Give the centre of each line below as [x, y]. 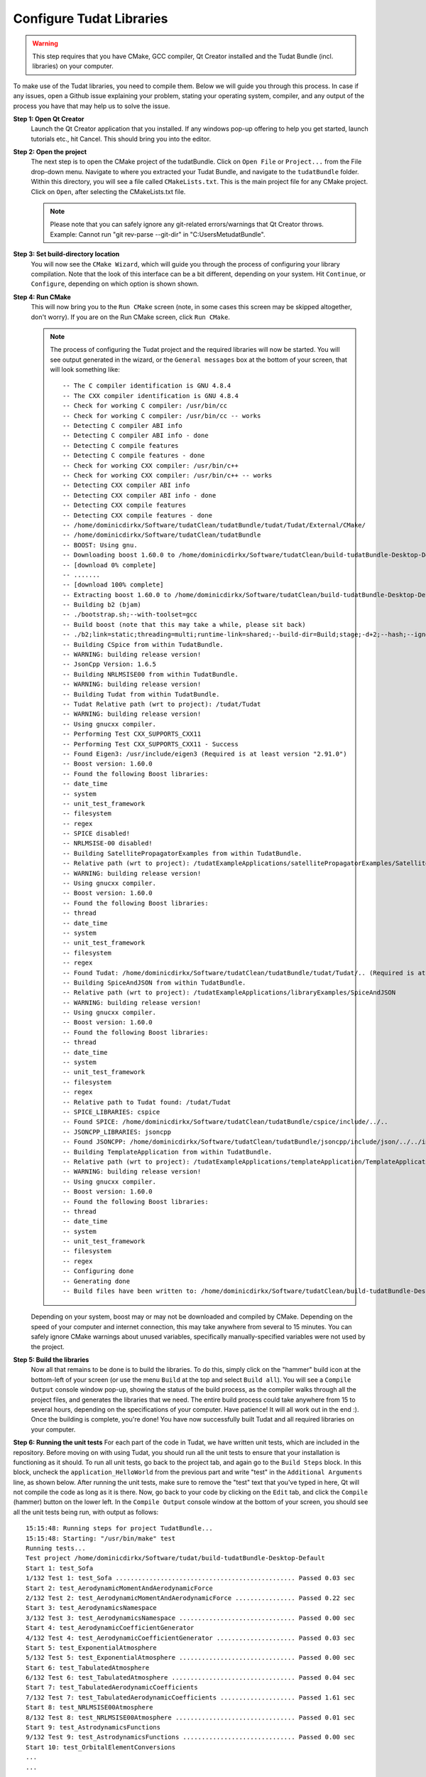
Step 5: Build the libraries [51, 1359]
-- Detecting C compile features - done [134, 456]
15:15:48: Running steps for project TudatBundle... [119, 1529]
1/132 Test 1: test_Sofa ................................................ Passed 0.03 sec [190, 1578]
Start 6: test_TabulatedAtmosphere [88, 1668]
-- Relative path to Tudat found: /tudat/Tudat [147, 1102]
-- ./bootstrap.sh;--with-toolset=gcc [130, 614]
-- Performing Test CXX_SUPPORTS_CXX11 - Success [151, 744]
